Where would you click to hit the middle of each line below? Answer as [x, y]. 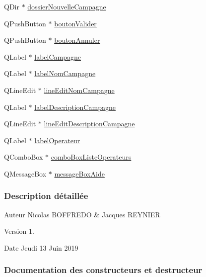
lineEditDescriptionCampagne [89, 124]
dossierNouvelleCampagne [67, 6]
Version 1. [19, 231]
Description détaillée [46, 196]
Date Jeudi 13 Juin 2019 [41, 247]
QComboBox [24, 157]
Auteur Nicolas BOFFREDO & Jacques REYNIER [82, 214]
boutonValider [75, 23]
